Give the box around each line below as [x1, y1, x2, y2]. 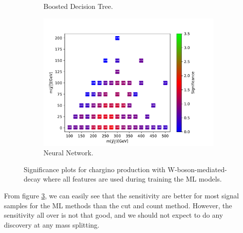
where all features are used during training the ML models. [42, 174, 222, 184]
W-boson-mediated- [167, 164, 227, 174]
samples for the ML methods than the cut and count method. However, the [4, 200, 232, 210]
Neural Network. [43, 147, 93, 158]
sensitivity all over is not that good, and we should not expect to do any [4, 210, 223, 220]
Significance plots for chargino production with [24, 164, 165, 174]
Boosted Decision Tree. [43, 1, 113, 11]
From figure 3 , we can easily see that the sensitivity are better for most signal [4, 190, 239, 200]
